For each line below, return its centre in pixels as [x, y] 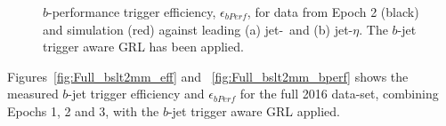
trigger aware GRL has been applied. [143, 47]
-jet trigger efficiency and [136, 94]
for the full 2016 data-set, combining [339, 94]
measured [33, 94]
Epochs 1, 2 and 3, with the [83, 110]
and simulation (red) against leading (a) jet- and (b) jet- [198, 29]
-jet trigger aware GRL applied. [254, 110]
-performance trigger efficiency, [132, 12]
